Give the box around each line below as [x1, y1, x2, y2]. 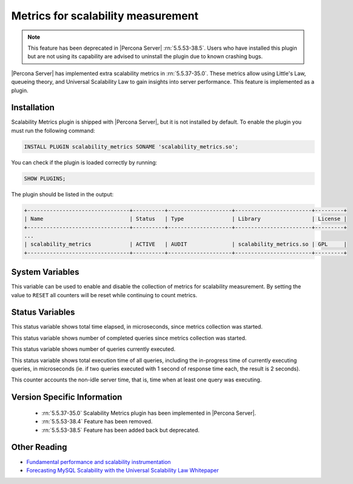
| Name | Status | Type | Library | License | [24, 215, 347, 223]
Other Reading [11, 442, 67, 452]
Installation [11, 103, 55, 113]
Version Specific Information [11, 392, 123, 403]
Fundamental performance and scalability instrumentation [26, 458, 171, 465]
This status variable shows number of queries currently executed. [11, 346, 176, 353]
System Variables [11, 267, 79, 277]
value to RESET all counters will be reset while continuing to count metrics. [11, 291, 197, 298]
